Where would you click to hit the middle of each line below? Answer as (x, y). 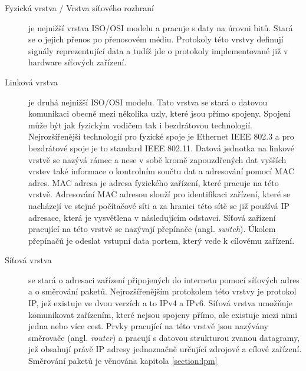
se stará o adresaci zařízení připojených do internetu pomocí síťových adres (164, 279)
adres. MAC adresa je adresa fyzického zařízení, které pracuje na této (154, 182)
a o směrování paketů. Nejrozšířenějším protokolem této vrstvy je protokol (162, 291)
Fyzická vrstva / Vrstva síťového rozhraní (79, 8)
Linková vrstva (31, 82)
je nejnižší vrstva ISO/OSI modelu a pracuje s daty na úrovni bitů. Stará (161, 27)
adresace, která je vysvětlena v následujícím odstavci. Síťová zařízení (152, 217)
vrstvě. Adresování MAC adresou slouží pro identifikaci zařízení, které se (159, 194)
